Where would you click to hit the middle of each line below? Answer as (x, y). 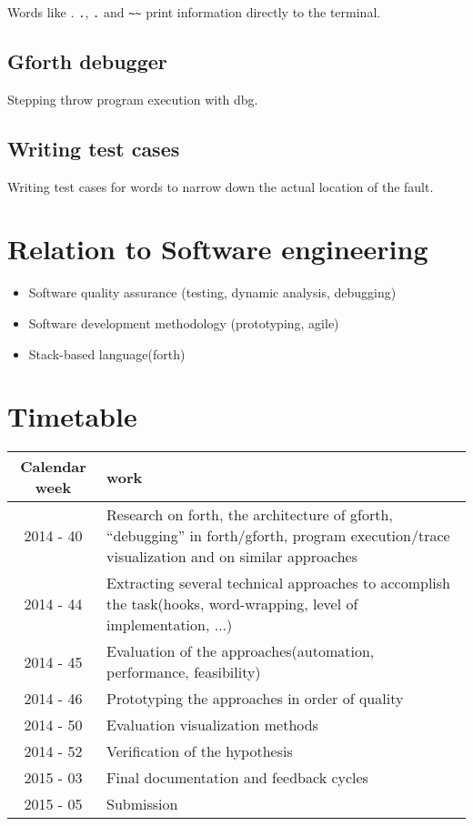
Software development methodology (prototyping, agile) (184, 322)
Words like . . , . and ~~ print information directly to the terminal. (194, 12)
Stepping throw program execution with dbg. (133, 99)
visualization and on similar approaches (232, 557)
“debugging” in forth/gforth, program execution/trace (278, 536)
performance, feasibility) (184, 672)
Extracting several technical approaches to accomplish (278, 583)
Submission (142, 804)
